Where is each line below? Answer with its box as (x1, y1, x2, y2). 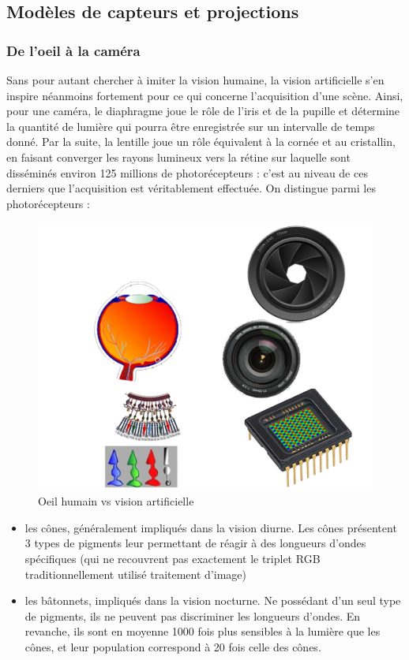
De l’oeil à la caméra (6, 40, 141, 60)
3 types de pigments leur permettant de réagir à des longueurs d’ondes (24, 535, 366, 551)
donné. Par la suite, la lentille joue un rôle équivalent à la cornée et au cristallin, (6, 133, 396, 150)
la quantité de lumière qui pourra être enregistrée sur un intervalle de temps (6, 117, 375, 134)
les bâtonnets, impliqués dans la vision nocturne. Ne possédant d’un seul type (24, 592, 401, 609)
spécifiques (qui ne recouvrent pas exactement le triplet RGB (24, 550, 321, 566)
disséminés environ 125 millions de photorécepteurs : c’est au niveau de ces (6, 164, 368, 181)
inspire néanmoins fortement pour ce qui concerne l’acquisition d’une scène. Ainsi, (6, 87, 403, 103)
